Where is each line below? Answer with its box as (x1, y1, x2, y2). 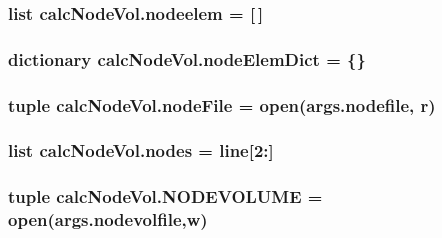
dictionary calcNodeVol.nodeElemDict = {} (8, 46, 366, 71)
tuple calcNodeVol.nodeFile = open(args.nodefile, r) (8, 92, 436, 117)
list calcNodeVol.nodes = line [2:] (8, 138, 274, 163)
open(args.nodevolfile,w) (8, 207, 208, 232)
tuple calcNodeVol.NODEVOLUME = (8, 184, 323, 209)
